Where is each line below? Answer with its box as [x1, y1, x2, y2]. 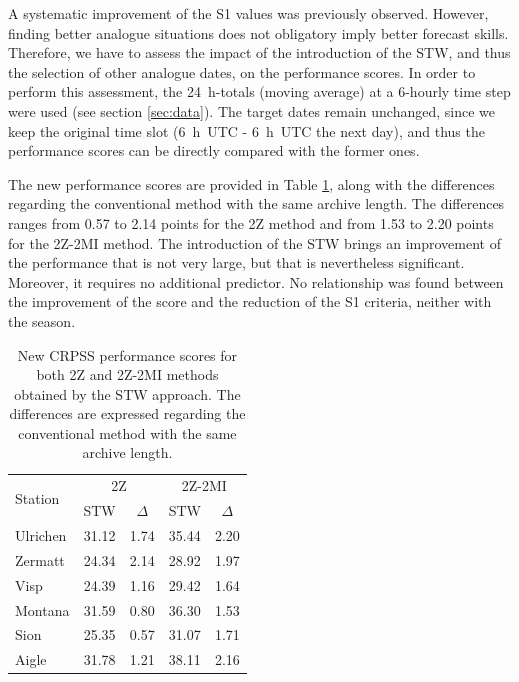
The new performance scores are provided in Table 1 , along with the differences [8, 173, 495, 194]
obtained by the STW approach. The [14, 383, 241, 404]
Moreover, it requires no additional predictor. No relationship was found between [8, 271, 504, 292]
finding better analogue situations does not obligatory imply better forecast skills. [8, 22, 509, 43]
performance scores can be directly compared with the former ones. [8, 140, 420, 161]
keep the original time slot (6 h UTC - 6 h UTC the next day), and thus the [8, 120, 485, 141]
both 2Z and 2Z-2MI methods [36, 364, 219, 385]
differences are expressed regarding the [9, 403, 246, 424]
